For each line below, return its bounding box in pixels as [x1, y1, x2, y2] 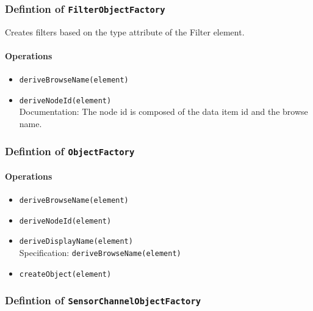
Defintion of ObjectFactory [5, 143, 135, 158]
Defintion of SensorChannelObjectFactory [5, 293, 201, 308]
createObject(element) [19, 269, 112, 279]
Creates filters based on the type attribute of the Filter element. [5, 25, 245, 38]
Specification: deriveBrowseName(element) [19, 246, 181, 258]
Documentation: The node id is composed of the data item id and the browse [19, 105, 308, 118]
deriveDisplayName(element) [19, 237, 133, 246]
